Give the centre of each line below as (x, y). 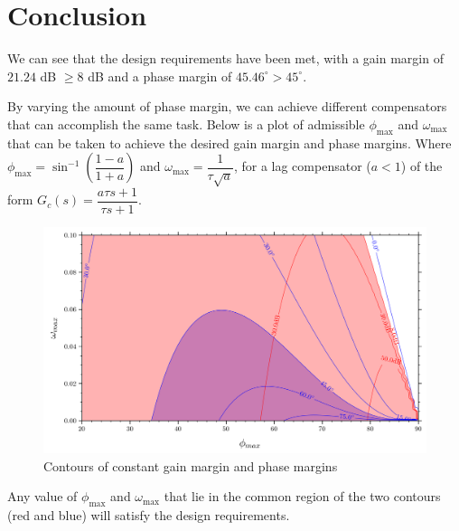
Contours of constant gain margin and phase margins (191, 465)
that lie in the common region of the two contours (302, 496)
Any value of (42, 496)
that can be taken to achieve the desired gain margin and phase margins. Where (229, 142)
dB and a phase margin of (160, 76)
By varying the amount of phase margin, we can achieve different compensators (227, 106)
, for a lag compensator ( (302, 166)
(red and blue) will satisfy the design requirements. (149, 515)
